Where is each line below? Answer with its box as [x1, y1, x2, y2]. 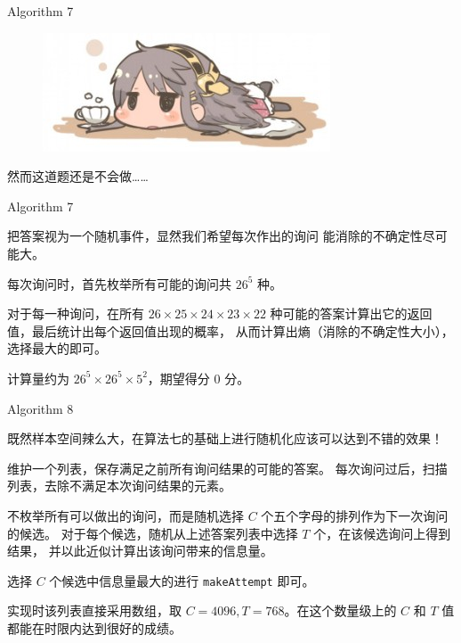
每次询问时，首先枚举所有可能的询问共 [7, 274, 231, 293]
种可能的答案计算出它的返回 [270, 304, 433, 323]
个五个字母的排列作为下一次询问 [261, 506, 449, 524]
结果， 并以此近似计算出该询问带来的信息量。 [7, 541, 273, 560]
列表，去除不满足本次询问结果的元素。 [7, 476, 231, 495]
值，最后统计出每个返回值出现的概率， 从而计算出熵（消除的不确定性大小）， [7, 321, 454, 340]
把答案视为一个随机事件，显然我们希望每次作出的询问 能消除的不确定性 [7, 227, 423, 245]
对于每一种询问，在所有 [7, 304, 144, 323]
